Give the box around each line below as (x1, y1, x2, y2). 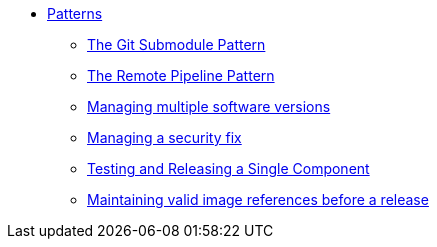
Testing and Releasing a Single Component (87, 160, 370, 177)
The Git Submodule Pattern (87, 36, 266, 53)
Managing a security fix (87, 129, 242, 146)
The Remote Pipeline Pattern (87, 67, 275, 84)
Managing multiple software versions (87, 98, 331, 115)
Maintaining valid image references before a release (87, 191, 429, 208)
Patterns (47, 5, 103, 22)
